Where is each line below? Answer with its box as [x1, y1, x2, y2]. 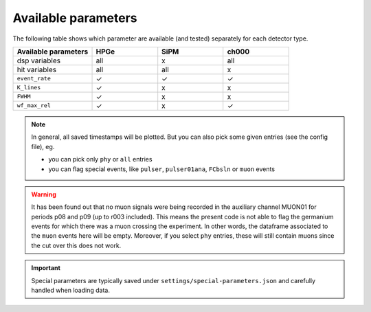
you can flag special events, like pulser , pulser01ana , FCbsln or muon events [48, 165, 275, 173]
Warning [31, 190, 56, 199]
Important [31, 264, 61, 272]
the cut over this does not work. [31, 241, 122, 249]
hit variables [16, 65, 57, 74]
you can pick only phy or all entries [48, 155, 153, 164]
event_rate [16, 75, 52, 82]
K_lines [16, 84, 41, 91]
